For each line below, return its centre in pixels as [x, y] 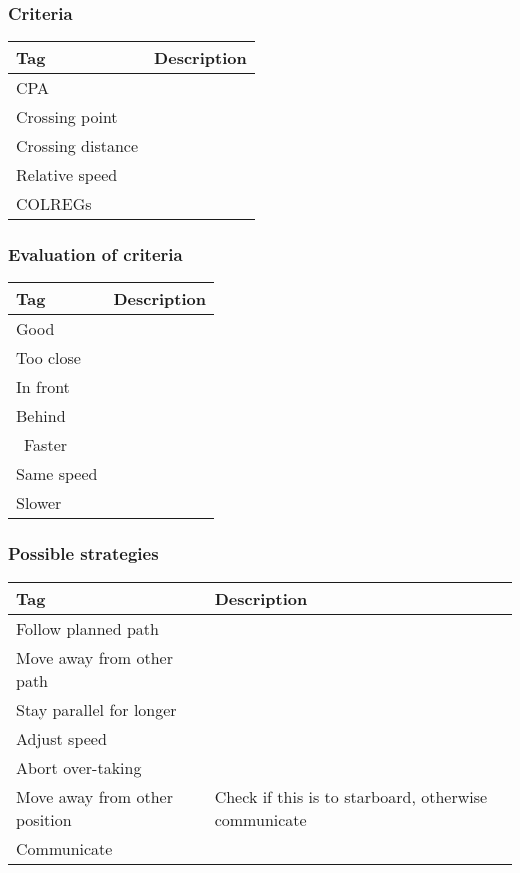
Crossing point [67, 117]
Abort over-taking [79, 767]
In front [43, 387]
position [44, 819]
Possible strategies [83, 553]
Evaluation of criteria [95, 254]
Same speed [57, 474]
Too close [48, 358]
